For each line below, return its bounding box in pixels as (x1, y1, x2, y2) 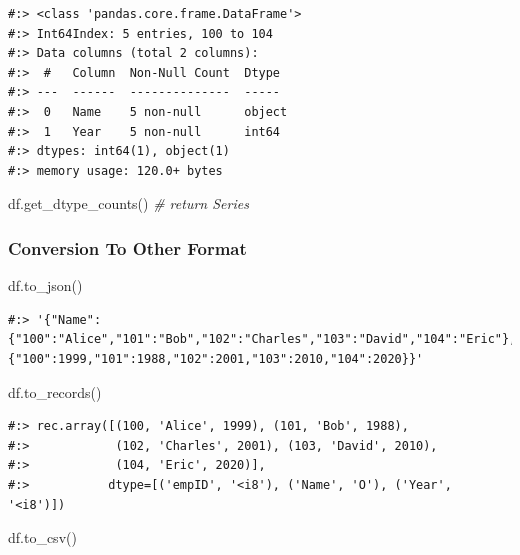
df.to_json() (8, 275, 83, 296)
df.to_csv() (8, 527, 77, 548)
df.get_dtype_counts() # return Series (8, 193, 249, 214)
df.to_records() (8, 381, 102, 402)
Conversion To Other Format (8, 235, 247, 260)
